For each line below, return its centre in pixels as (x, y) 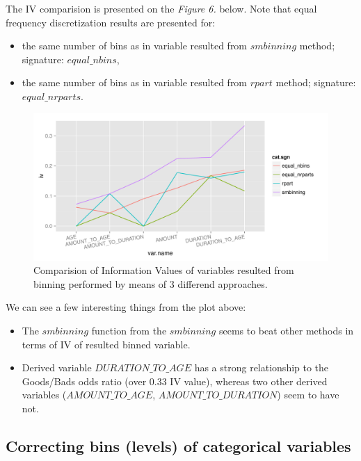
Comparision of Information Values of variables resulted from (164, 270)
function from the (129, 330)
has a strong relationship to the (262, 367)
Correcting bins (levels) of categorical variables (178, 445)
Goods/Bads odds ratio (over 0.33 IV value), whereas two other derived (175, 381)
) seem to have (308, 395)
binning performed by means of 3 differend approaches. (151, 283)
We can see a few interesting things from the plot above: (126, 307)
